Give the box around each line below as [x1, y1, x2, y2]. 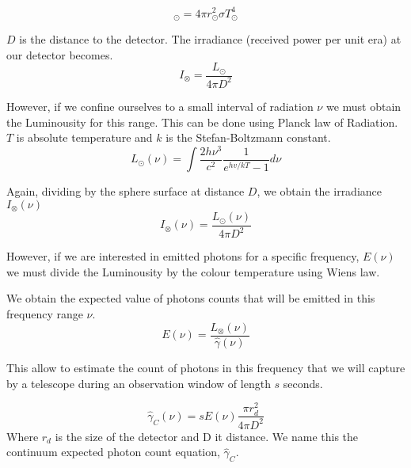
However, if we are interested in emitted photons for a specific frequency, [6, 248, 360, 264]
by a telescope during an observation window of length [6, 375, 271, 391]
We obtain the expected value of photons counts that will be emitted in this [6, 290, 375, 306]
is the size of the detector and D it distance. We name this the [55, 428, 359, 444]
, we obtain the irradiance [257, 183, 382, 200]
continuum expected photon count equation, [6, 443, 220, 460]
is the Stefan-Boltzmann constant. [166, 129, 331, 146]
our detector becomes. [6, 46, 113, 63]
